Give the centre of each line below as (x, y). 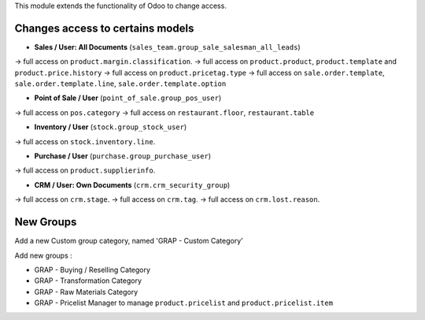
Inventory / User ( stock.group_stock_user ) (111, 127)
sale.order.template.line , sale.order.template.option (120, 84)
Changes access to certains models (104, 28)
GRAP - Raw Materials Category (86, 292)
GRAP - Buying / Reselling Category (92, 270)
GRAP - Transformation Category (88, 281)
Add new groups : (43, 255)
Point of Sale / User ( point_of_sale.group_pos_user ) (128, 98)
